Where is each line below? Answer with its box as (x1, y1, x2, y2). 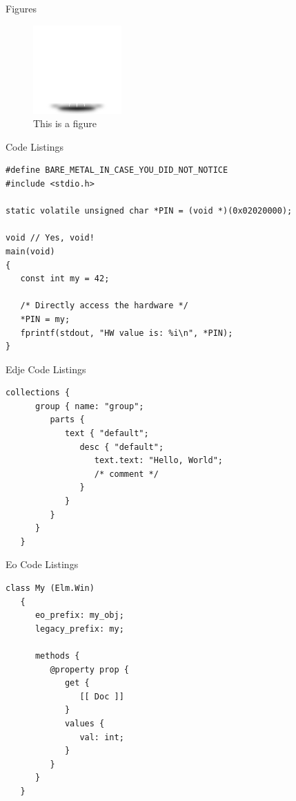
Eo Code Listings (6, 557, 79, 572)
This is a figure (33, 116, 97, 131)
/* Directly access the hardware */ (20, 301, 188, 311)
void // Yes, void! (6, 233, 95, 243)
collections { (6, 388, 70, 398)
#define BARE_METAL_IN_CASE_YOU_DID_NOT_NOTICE (6, 165, 228, 176)
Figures (6, 1, 37, 15)
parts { (50, 415, 85, 425)
